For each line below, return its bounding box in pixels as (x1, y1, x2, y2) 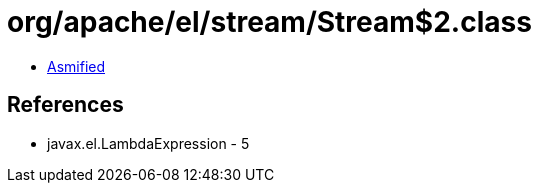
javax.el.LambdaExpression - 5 (47, 134, 250, 152)
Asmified (47, 57, 106, 75)
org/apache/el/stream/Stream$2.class (7, 5, 532, 39)
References (7, 92, 124, 118)
